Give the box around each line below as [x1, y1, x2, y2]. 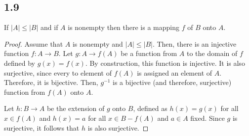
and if [41, 22, 58, 32]
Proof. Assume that [4, 38, 63, 49]
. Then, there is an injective [152, 38, 237, 49]
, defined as [133, 103, 167, 113]
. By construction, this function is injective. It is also [85, 57, 245, 68]
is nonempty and [72, 38, 123, 49]
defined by [4, 57, 36, 68]
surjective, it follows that [4, 122, 80, 133]
